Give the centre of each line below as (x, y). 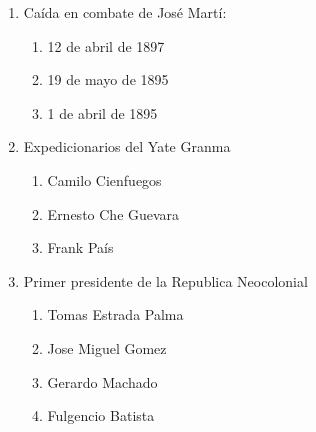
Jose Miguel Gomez (107, 347)
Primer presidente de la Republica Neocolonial (165, 280)
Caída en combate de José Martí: (125, 12)
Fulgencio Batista (101, 415)
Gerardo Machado (102, 381)
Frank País (80, 247)
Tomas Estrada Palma (115, 314)
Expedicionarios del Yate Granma (127, 146)
